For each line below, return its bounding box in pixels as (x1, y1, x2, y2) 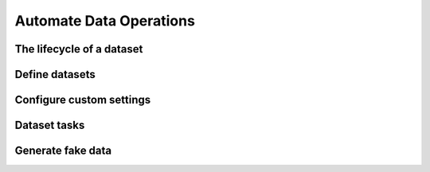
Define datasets (14, 68, 96, 81)
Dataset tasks (14, 119, 85, 132)
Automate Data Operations (14, 12, 195, 29)
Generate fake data (14, 144, 112, 158)
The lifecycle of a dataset (14, 42, 143, 56)
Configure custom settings (14, 93, 151, 107)
